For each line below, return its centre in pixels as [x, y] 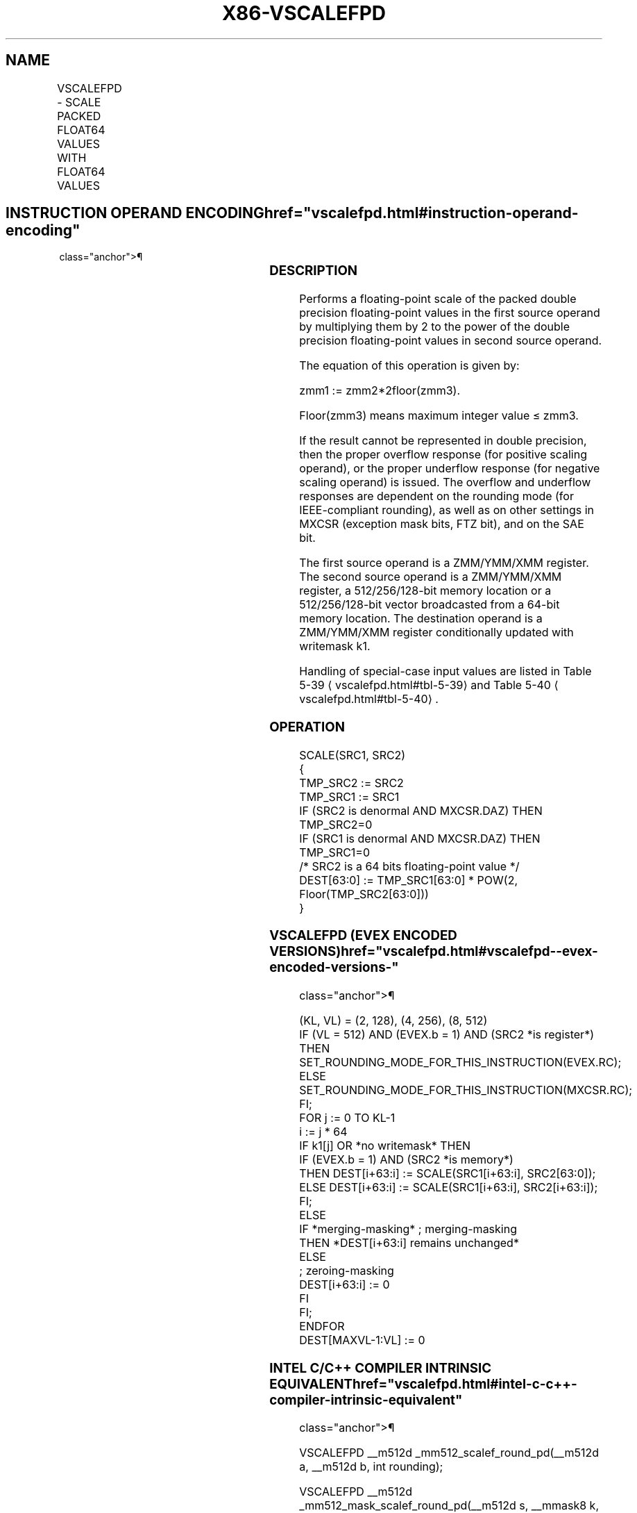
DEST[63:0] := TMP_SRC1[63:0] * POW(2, [409, 880]
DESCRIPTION [314, 271]
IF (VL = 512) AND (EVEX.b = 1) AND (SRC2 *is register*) [447, 1035]
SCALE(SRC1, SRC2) [353, 755]
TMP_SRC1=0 [335, 852]
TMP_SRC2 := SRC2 [351, 783]
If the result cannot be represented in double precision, [443, 441]
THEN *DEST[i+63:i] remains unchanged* [409, 1243]
